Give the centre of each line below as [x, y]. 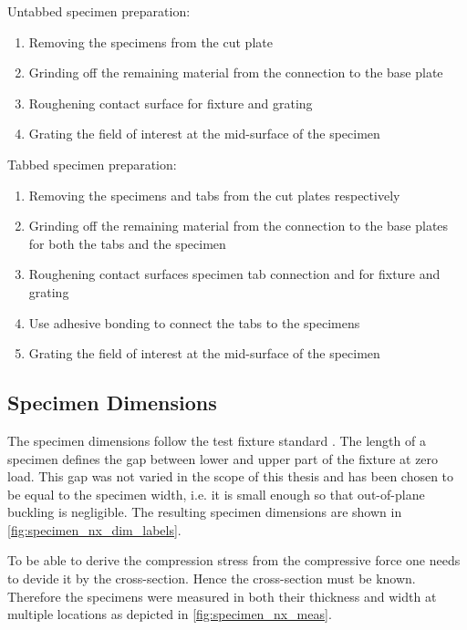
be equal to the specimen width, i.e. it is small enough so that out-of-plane [216, 494]
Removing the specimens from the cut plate [150, 41]
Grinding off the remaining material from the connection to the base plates [239, 226]
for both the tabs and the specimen [127, 243]
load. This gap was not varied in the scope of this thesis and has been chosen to [231, 476]
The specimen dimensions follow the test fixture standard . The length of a [217, 440]
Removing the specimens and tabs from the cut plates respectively [214, 195]
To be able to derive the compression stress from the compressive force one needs [234, 560]
